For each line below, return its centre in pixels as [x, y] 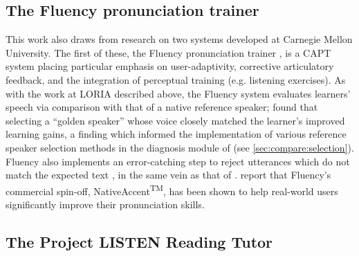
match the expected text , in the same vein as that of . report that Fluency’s [168, 175]
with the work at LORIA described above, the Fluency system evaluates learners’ [178, 93]
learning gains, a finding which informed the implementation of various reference [176, 134]
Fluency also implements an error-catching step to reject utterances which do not [178, 161]
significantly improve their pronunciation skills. [105, 204]
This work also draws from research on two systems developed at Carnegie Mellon [179, 39]
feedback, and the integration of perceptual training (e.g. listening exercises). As [176, 79]
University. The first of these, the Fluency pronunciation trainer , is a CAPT [168, 52]
